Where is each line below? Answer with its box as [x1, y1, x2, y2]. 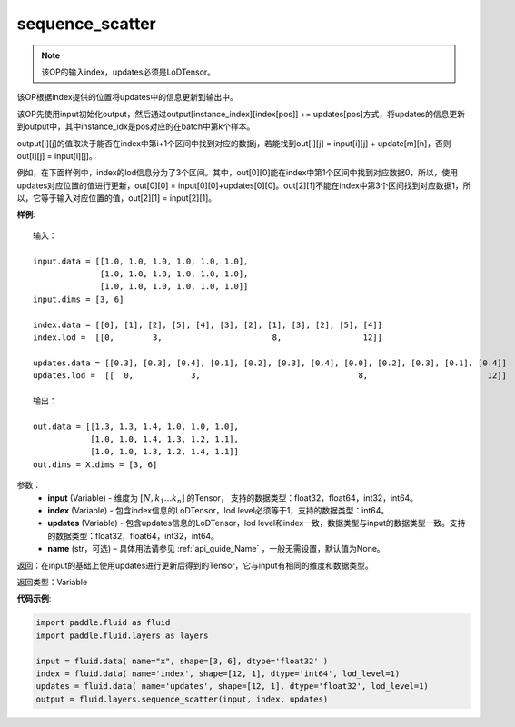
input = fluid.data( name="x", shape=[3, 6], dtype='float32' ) [35, 655, 329, 666]
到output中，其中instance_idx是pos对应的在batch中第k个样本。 [16, 121, 255, 132]
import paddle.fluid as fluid [35, 618, 171, 628]
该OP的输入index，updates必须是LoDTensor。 [41, 66, 216, 77]
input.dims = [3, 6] [33, 294, 124, 304]
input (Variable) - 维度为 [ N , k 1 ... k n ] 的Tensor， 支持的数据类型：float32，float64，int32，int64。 [47, 492, 418, 505]
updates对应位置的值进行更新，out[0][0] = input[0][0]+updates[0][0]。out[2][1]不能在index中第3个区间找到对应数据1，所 [16, 180, 471, 191]
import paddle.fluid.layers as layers [35, 630, 209, 641]
